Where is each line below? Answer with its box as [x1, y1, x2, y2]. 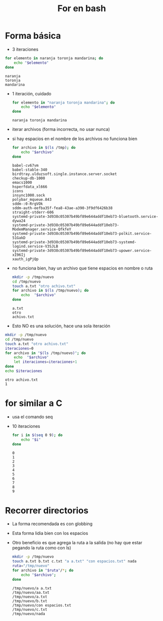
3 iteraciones [12, 46, 39, 52]
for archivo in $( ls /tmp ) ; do [12, 145, 76, 150]
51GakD [12, 235, 26, 240]
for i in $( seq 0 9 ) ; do [12, 432, 63, 438]
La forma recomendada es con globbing [12, 521, 93, 527]
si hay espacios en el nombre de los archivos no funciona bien [12, 136, 138, 142]
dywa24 [12, 218, 26, 223]
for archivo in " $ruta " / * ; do [12, 568, 74, 573]
